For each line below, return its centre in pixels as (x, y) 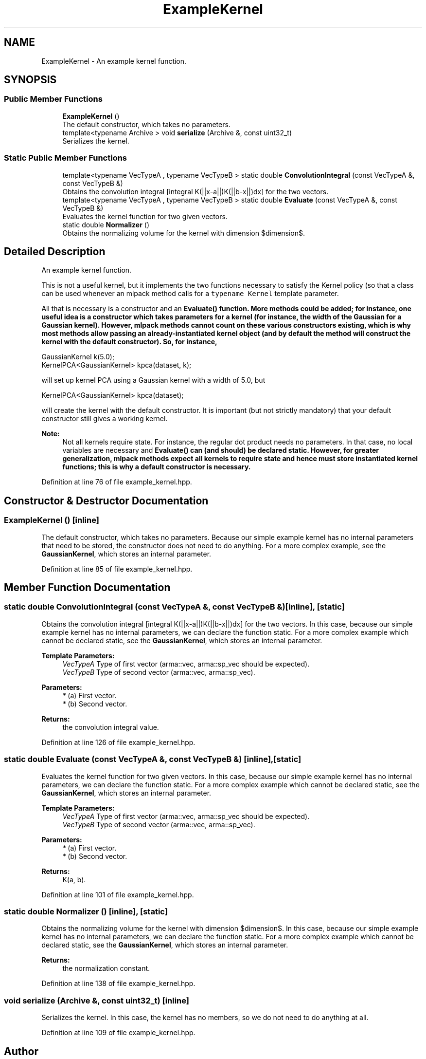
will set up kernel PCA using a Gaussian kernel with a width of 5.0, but (153, 380)
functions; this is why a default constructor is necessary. (157, 467)
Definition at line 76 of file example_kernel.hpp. (117, 482)
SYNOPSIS (30, 80)
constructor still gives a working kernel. (105, 419)
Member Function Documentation (87, 588)
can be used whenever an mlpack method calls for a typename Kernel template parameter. (190, 294)
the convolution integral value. (111, 727)
